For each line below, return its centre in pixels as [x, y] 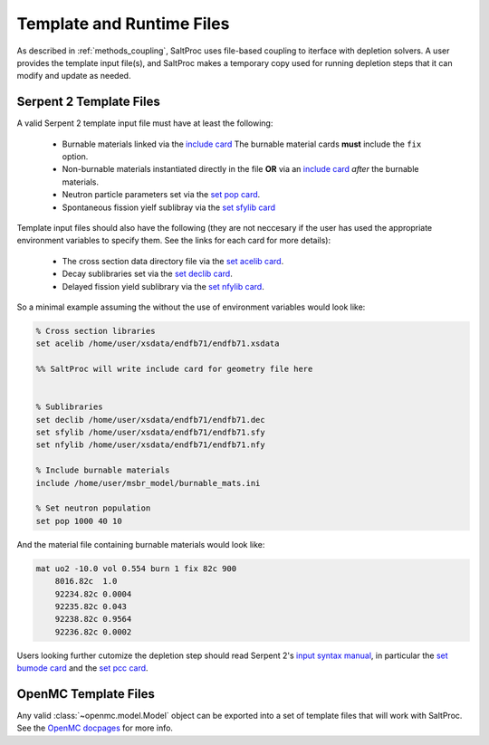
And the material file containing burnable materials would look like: [141, 544]
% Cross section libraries [96, 331]
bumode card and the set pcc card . [82, 668]
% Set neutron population [93, 508]
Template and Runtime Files [123, 24]
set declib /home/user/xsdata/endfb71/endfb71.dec [151, 420]
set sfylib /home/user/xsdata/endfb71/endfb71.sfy [151, 433]
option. [75, 157]
